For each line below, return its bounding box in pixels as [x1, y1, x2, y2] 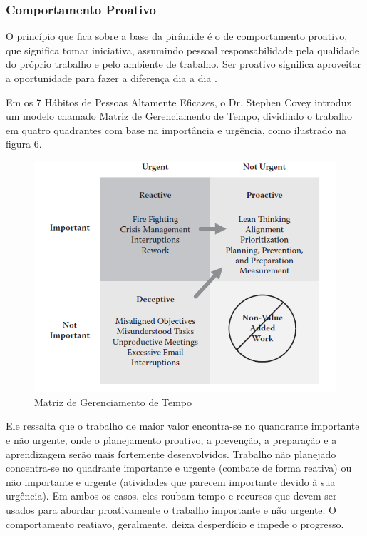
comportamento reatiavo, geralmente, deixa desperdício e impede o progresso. [6, 516, 344, 531]
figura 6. [6, 136, 42, 151]
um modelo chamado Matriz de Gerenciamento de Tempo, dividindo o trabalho [6, 108, 352, 123]
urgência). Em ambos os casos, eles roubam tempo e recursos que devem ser [6, 488, 337, 503]
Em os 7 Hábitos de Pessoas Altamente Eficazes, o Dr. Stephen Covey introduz [6, 94, 351, 109]
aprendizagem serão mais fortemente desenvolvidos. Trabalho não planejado [6, 446, 336, 461]
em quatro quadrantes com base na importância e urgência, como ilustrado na [6, 122, 346, 137]
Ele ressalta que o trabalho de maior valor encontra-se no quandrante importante [6, 418, 360, 433]
